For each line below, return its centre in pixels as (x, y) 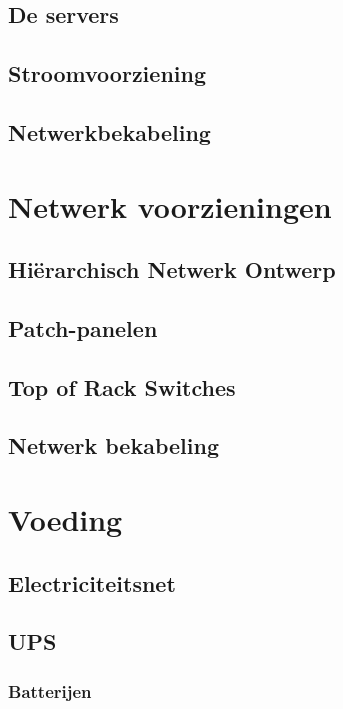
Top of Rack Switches (122, 386)
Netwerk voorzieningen (170, 205)
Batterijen (50, 690)
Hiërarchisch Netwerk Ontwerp (172, 269)
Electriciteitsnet (92, 582)
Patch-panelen (83, 327)
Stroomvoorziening (107, 73)
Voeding (65, 519)
